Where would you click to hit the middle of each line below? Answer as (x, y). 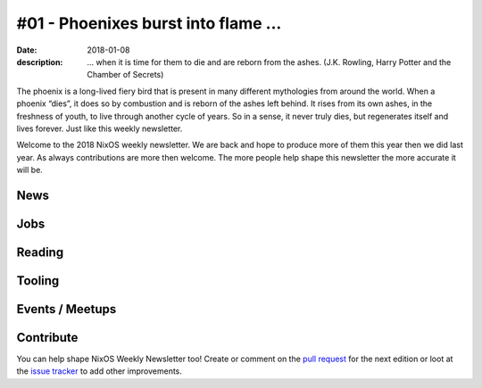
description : (40, 62)
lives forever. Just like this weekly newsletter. (100, 128)
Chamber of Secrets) (125, 75)
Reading (40, 252)
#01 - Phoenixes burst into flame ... (149, 23)
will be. (30, 170)
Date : (27, 50)
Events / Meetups (66, 309)
